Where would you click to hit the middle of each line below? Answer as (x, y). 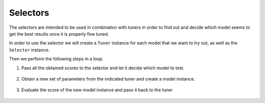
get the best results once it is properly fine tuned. (59, 34)
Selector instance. (29, 50)
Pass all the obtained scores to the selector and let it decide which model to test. (103, 68)
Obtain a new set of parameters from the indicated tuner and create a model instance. (108, 79)
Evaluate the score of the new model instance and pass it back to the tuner (97, 90)
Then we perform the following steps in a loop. (56, 59)
